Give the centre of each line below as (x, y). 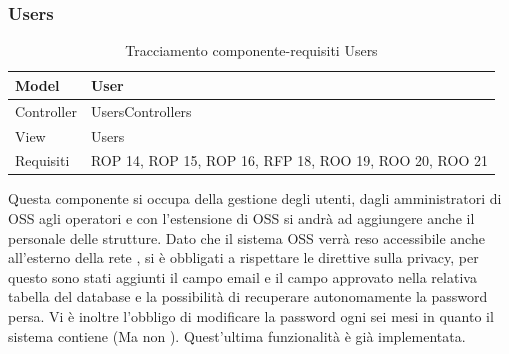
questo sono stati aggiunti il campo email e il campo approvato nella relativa (242, 276)
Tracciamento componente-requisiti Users (251, 50)
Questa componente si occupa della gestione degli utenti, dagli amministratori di (255, 198)
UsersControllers (141, 110)
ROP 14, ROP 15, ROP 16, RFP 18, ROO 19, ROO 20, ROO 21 (289, 160)
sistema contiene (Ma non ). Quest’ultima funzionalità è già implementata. (237, 335)
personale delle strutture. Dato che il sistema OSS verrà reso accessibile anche (246, 237)
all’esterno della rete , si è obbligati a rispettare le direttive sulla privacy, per (243, 257)
